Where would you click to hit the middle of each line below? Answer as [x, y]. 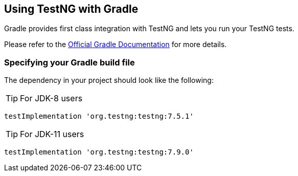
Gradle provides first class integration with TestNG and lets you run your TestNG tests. [149, 29]
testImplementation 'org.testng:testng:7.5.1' [99, 116]
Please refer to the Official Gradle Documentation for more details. [116, 45]
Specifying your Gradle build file [70, 62]
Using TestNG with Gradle [71, 9]
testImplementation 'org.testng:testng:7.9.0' [99, 152]
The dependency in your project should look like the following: [109, 80]
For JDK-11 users [52, 134]
